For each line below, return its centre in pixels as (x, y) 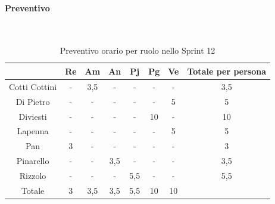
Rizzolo (33, 175)
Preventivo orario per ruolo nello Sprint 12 (137, 50)
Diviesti (33, 116)
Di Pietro (33, 101)
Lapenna (33, 131)
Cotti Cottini (33, 86)
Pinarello (33, 161)
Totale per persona (227, 71)
